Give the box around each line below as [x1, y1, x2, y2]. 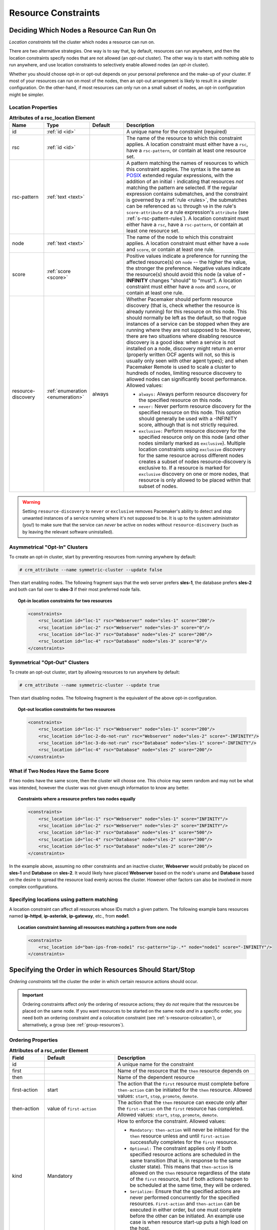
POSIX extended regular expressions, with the [126, 172, 233, 179]
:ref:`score [47, 268, 71, 275]
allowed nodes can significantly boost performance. [126, 376, 247, 383]
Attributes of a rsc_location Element [9, 115, 95, 122]
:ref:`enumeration [47, 388, 87, 395]
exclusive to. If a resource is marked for [138, 464, 231, 471]
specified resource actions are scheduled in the [129, 1151, 241, 1158]
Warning [22, 499, 40, 505]
